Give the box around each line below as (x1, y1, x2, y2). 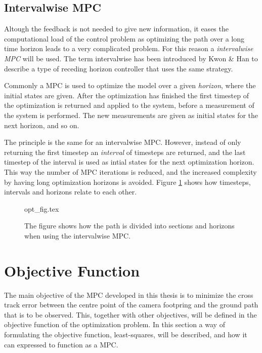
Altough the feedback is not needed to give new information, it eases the (4, 23, 229, 34)
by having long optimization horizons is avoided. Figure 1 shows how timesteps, (4, 176, 251, 187)
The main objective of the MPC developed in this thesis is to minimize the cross (4, 289, 253, 300)
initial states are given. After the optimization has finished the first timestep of (4, 90, 249, 100)
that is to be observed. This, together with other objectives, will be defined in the (4, 309, 257, 320)
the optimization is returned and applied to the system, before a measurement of (4, 100, 254, 110)
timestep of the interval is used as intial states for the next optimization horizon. (4, 156, 254, 167)
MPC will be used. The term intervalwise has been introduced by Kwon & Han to (4, 53, 258, 63)
